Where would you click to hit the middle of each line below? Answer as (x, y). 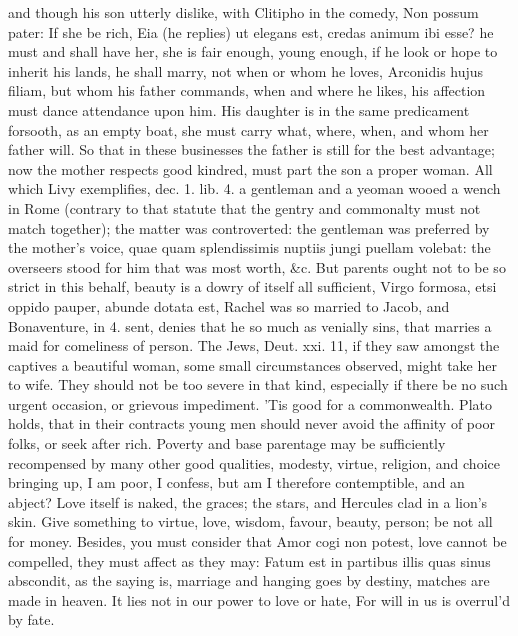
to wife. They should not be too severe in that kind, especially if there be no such (258, 384)
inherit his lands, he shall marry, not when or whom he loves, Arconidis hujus (246, 70)
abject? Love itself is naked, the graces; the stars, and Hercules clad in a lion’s (248, 501)
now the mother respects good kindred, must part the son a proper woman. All (250, 168)
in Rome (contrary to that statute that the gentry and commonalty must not (244, 207)
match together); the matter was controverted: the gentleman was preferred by (249, 227)
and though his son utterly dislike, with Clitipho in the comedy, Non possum (243, 12)
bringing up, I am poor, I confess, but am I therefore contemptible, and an (236, 482)
